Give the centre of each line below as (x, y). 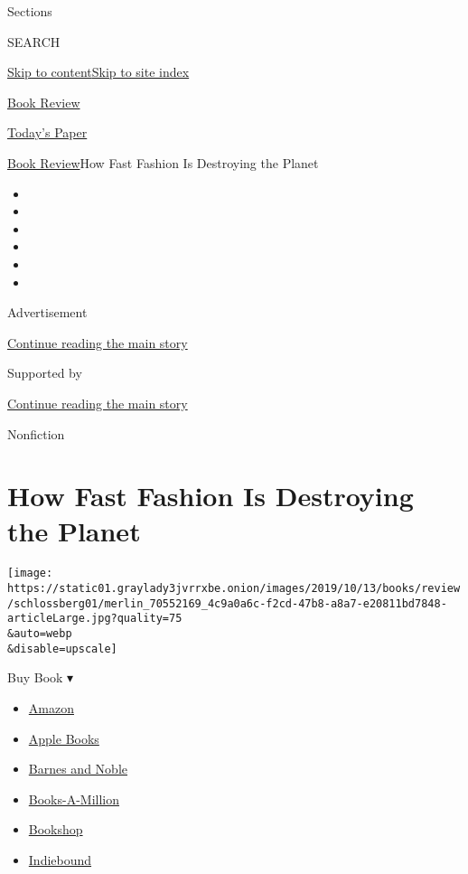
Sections (30, 11)
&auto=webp (40, 634)
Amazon (51, 707)
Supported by (45, 373)
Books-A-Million (74, 799)
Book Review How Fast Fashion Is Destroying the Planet (163, 162)
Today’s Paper (47, 132)
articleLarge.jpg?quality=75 (95, 619)
